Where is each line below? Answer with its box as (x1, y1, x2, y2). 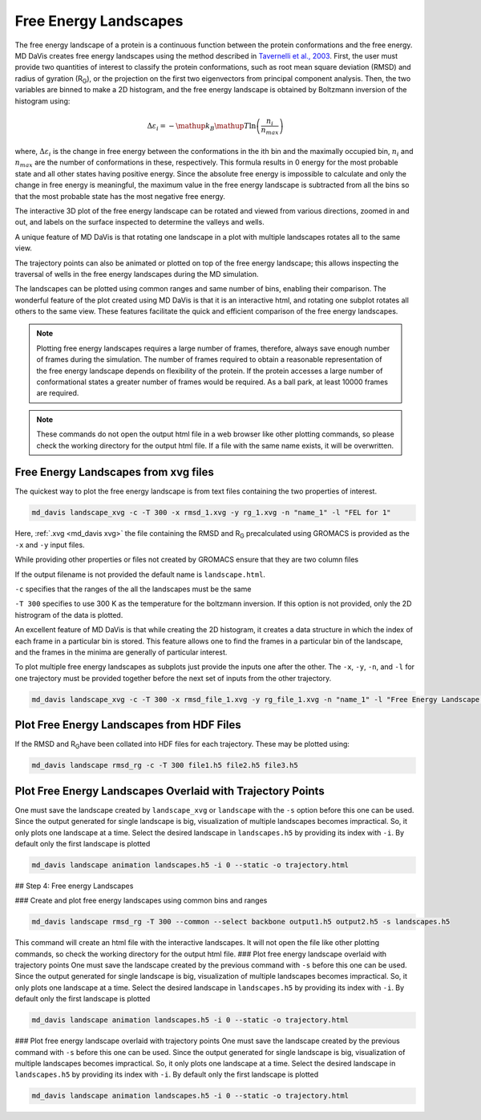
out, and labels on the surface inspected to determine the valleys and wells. (14, 217, 265, 227)
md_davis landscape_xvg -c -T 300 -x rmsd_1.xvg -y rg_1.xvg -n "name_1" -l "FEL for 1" (31, 508, 392, 517)
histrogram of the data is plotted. (14, 610, 123, 619)
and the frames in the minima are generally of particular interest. (14, 647, 228, 657)
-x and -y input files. (14, 540, 85, 550)
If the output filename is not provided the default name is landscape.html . (14, 570, 266, 579)
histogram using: (14, 96, 71, 106)
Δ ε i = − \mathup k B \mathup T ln (147, 121, 257, 132)
